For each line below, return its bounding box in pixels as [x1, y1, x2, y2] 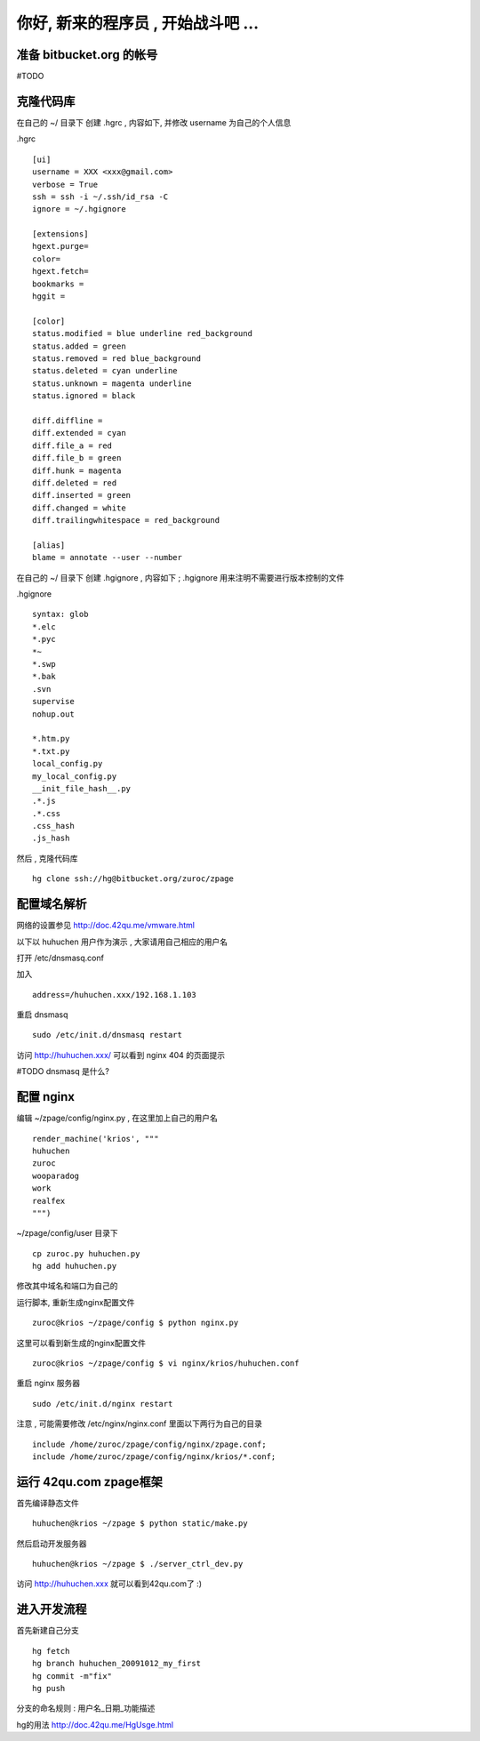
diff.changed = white [32, 502, 126, 513]
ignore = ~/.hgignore [32, 205, 126, 214]
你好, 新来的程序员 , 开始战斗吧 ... [16, 13, 260, 33]
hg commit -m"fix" [32, 1671, 113, 1681]
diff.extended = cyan [32, 428, 126, 438]
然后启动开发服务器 [16, 1538, 87, 1549]
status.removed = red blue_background [32, 354, 202, 364]
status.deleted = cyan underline [32, 365, 178, 376]
